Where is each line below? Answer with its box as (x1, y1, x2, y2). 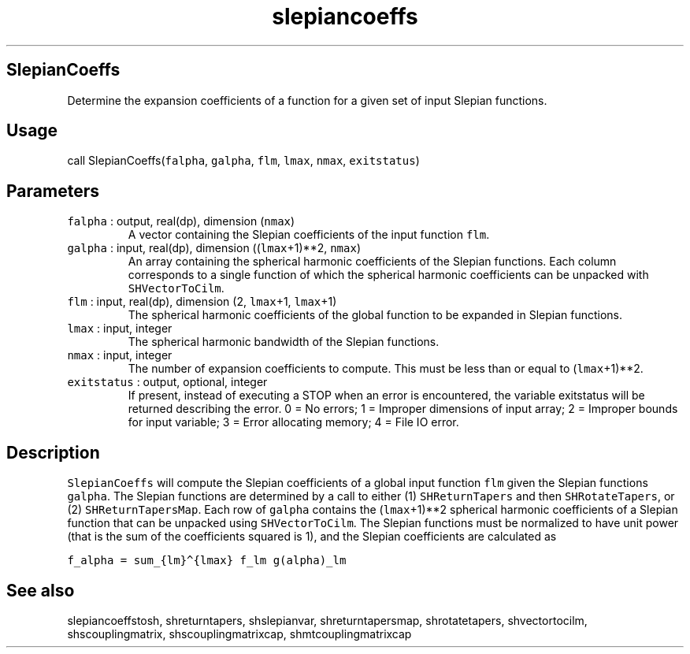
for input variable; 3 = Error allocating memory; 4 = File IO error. (128, 415, 459, 429)
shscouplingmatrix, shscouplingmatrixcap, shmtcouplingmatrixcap (67, 626, 412, 641)
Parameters (6, 180, 99, 201)
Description (6, 442, 100, 463)
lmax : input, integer (67, 321, 172, 336)
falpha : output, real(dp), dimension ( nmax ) (67, 214, 295, 229)
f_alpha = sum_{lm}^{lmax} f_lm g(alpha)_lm (67, 554, 347, 567)
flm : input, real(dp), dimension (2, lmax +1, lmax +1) (67, 295, 337, 309)
